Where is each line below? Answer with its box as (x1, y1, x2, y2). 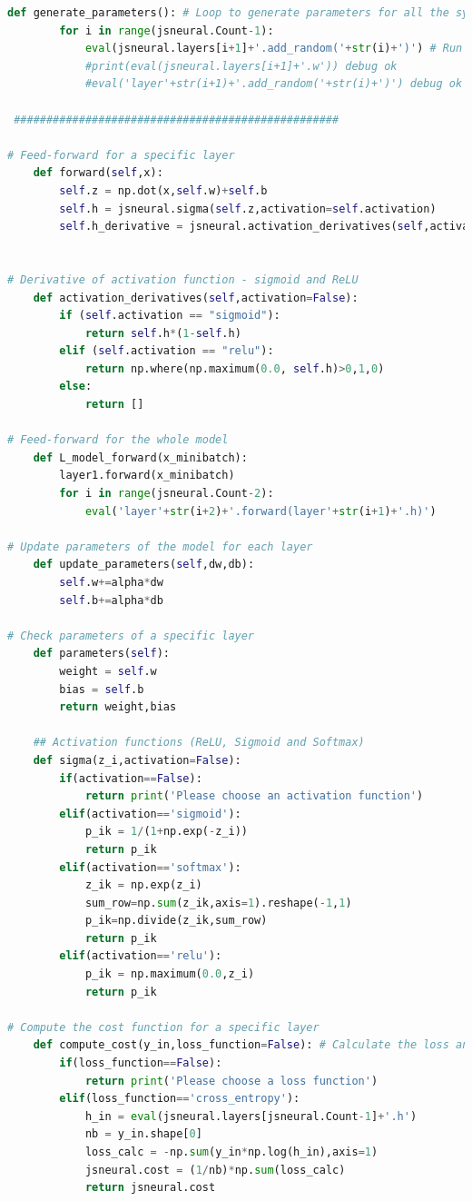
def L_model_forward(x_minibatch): (33, 451, 248, 464)
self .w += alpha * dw (59, 576, 163, 589)
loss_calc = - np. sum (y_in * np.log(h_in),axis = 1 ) (84, 1146, 379, 1158)
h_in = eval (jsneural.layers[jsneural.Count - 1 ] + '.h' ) (84, 1109, 418, 1123)
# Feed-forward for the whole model (7, 433, 229, 447)
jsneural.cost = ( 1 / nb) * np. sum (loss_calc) (84, 1163, 346, 1176)
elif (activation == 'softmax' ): (59, 860, 241, 874)
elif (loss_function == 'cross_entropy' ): (59, 1092, 300, 1106)
